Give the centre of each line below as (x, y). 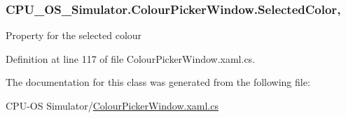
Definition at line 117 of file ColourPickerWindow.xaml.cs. (131, 58)
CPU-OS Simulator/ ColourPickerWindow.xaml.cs (112, 105)
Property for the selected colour (74, 35)
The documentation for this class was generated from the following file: (158, 82)
